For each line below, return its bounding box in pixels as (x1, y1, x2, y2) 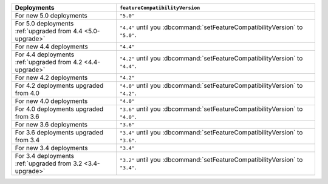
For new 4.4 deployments (15, 42, 88, 51)
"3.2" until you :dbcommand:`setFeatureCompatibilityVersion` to (119, 156, 303, 163)
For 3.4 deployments (15, 152, 75, 160)
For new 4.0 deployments (15, 97, 88, 105)
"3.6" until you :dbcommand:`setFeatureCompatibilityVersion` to (119, 105, 303, 113)
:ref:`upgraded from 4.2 (15, 58, 83, 66)
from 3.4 (15, 136, 39, 144)
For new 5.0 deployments (15, 11, 87, 19)
